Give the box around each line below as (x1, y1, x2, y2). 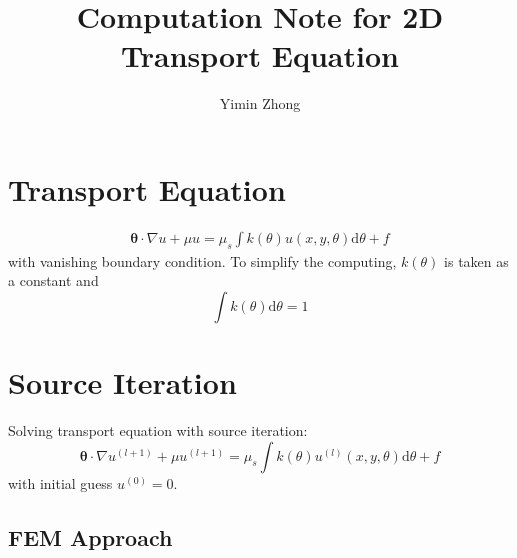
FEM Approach (8, 521, 173, 552)
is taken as (444, 250, 509, 271)
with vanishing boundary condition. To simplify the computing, (8, 250, 397, 271)
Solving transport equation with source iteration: (8, 419, 308, 440)
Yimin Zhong (219, 93, 301, 114)
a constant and (8, 270, 99, 291)
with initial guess (8, 472, 113, 493)
